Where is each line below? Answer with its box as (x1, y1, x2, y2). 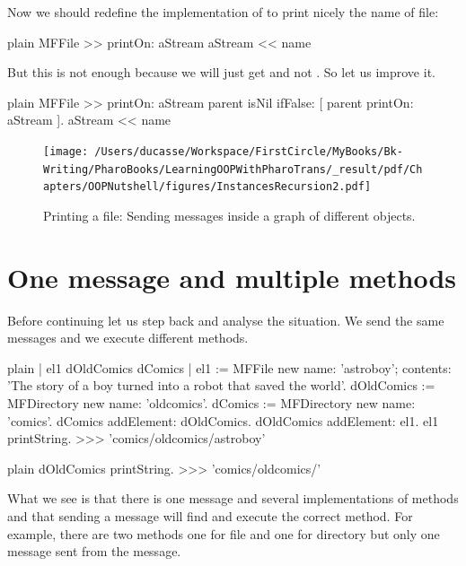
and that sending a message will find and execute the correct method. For (7, 507, 413, 525)
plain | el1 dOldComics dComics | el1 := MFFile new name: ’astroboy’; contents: (7, 358, 452, 377)
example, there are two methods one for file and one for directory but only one (7, 524, 440, 543)
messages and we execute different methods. (7, 328, 249, 347)
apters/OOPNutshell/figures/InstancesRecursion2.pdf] (43, 180, 372, 194)
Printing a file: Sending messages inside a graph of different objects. (43, 205, 416, 224)
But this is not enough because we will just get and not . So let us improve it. (7, 63, 435, 82)
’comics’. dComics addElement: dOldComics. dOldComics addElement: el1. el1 (7, 411, 439, 430)
